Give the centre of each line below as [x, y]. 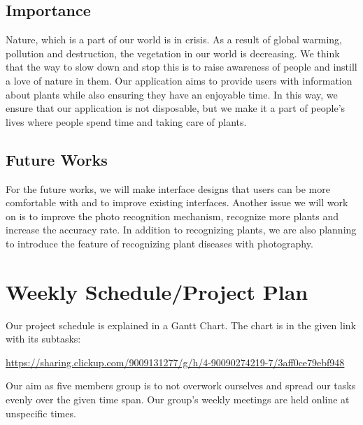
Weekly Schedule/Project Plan [157, 291]
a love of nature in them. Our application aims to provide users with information [179, 80]
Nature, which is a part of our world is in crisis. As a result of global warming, [174, 39]
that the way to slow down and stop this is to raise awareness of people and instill [181, 67]
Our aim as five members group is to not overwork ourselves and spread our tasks [181, 386]
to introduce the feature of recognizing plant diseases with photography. [159, 243]
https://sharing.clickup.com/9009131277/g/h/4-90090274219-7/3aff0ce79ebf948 [175, 362]
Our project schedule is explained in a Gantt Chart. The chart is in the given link [181, 325]
